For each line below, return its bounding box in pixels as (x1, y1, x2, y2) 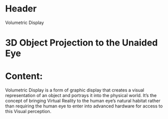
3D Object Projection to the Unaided (5, 37, 158, 48)
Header (5, 3, 37, 14)
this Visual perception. (5, 108, 52, 114)
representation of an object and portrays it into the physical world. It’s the (5, 92, 157, 98)
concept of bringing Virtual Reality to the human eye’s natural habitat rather (5, 98, 160, 104)
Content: (5, 70, 43, 82)
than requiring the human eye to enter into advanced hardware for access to (5, 103, 163, 109)
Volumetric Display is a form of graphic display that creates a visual (5, 87, 144, 93)
